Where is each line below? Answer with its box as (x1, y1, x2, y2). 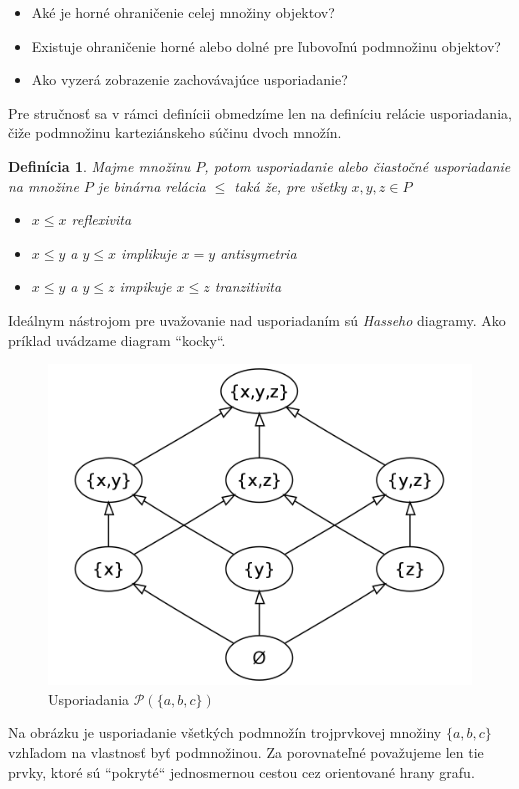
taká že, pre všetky (234, 175, 347, 196)
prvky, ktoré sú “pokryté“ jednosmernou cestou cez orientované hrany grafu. (8, 761, 475, 782)
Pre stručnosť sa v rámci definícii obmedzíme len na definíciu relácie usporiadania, (8, 102, 512, 123)
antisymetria (220, 242, 297, 263)
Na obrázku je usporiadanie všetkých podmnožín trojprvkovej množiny (8, 722, 442, 743)
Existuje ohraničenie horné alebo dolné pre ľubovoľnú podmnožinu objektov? (31, 35, 501, 56)
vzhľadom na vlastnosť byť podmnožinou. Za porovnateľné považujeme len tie (8, 742, 484, 763)
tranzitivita (214, 276, 282, 297)
